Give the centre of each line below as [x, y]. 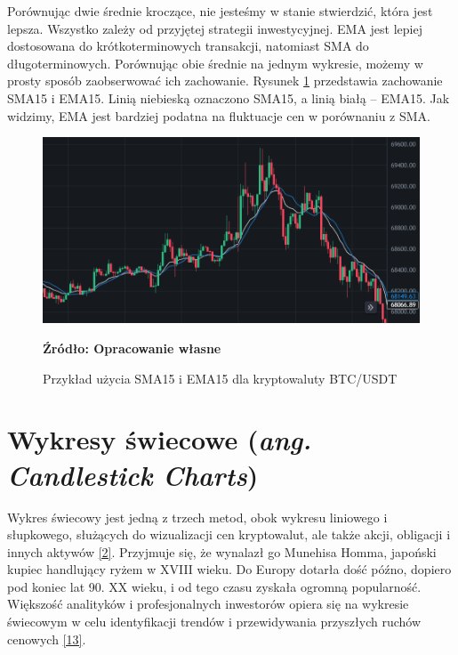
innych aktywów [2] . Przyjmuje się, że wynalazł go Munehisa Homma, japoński [222, 551]
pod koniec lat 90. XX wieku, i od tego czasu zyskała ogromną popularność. [214, 586]
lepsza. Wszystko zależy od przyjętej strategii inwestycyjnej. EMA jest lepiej [215, 28]
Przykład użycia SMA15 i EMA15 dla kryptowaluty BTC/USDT [220, 378]
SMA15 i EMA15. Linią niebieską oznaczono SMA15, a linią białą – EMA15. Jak [229, 97]
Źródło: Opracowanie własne [132, 348]
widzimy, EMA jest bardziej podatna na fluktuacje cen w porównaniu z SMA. [219, 115]
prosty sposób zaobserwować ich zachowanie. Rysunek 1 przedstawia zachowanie [225, 81]
